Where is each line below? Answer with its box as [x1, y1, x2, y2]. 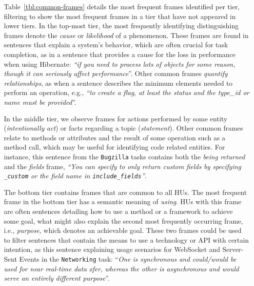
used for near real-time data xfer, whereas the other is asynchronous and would [4, 263, 239, 273]
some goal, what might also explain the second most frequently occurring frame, [4, 215, 243, 226]
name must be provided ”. [4, 96, 77, 107]
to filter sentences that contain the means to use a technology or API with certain [4, 234, 249, 245]
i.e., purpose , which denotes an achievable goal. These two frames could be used [4, 225, 242, 235]
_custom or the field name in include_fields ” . [4, 171, 147, 181]
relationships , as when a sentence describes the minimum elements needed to [4, 77, 233, 88]
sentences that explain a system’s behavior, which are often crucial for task [4, 39, 228, 50]
